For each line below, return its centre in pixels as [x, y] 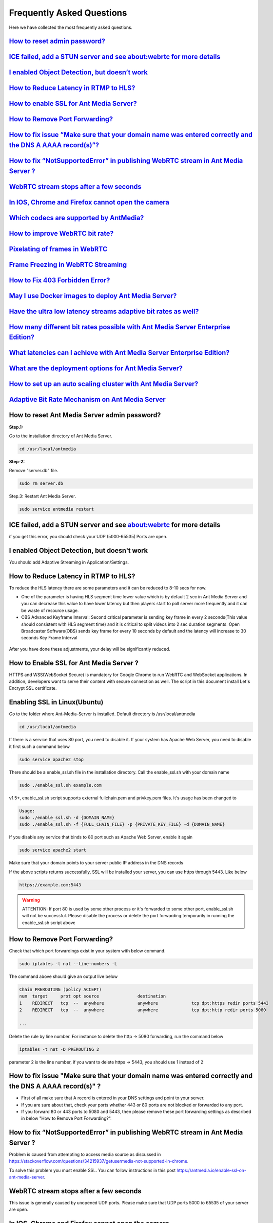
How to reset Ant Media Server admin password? [85, 415]
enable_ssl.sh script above [49, 923]
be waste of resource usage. [50, 610]
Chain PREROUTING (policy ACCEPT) [60, 989]
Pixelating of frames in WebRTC [58, 249]
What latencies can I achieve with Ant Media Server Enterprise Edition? [119, 353]
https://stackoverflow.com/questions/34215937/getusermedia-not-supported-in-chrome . [99, 1161]
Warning [31, 900]
